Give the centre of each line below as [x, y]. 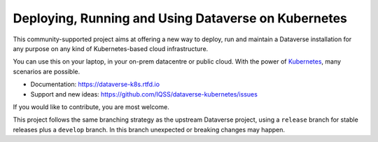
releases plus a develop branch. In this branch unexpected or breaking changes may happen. [149, 129]
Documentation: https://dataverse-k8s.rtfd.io [95, 85]
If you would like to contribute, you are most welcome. [91, 107]
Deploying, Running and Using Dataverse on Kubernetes [180, 18]
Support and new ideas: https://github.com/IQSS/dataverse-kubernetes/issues [144, 94]
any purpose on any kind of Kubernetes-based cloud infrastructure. [111, 48]
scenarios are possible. [47, 71]
